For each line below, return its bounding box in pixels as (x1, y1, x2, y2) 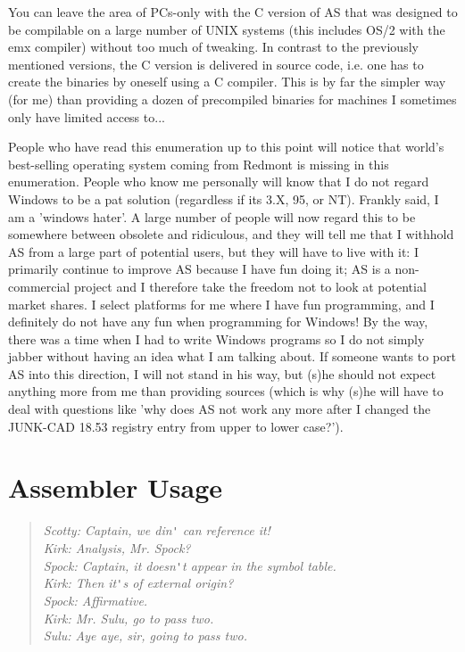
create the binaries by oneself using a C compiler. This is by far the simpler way (8, 72, 446, 91)
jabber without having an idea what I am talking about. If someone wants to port (8, 347, 456, 366)
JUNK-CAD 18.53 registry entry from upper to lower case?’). (8, 417, 344, 435)
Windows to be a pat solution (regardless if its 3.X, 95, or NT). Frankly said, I (8, 189, 439, 208)
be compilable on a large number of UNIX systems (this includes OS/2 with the (8, 20, 445, 38)
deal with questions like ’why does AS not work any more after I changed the (8, 400, 431, 418)
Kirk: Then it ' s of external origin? (43, 574, 234, 592)
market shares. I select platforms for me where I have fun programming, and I (8, 294, 435, 313)
